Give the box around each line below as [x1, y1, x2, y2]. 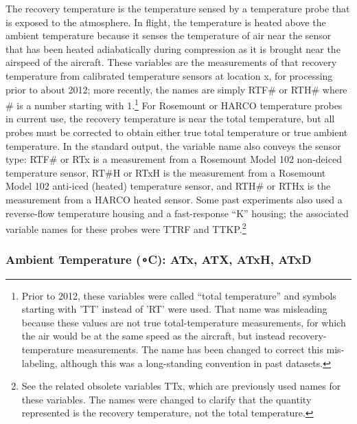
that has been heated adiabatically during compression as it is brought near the [5, 41, 341, 56]
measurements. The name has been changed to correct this [76, 342, 323, 356]
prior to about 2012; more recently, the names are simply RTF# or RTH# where [5, 82, 347, 96]
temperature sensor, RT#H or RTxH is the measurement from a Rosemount [5, 165, 326, 179]
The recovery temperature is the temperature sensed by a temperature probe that [5, 1, 350, 15]
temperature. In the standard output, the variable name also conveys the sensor [5, 138, 341, 153]
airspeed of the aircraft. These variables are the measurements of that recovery [5, 55, 337, 69]
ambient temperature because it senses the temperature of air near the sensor [5, 28, 332, 43]
